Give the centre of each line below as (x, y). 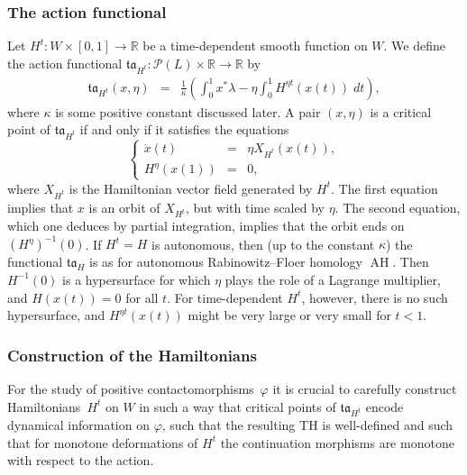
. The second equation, (398, 207)
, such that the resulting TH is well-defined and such (307, 425)
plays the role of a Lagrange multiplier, (333, 279)
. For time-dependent (225, 297)
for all (142, 297)
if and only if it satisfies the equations (184, 129)
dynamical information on (78, 425)
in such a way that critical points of (238, 406)
